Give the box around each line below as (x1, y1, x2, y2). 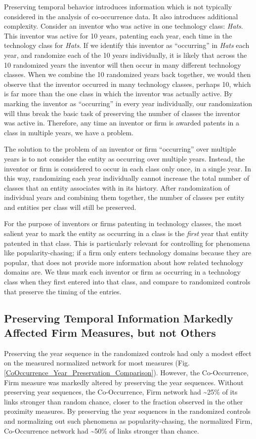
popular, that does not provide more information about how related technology (4, 257, 244, 267)
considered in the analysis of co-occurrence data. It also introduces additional (4, 11, 238, 21)
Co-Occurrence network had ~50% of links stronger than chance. (4, 425, 199, 436)
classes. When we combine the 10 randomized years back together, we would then (4, 69, 251, 80)
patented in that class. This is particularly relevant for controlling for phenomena (4, 238, 250, 248)
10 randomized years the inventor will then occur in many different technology (4, 59, 241, 70)
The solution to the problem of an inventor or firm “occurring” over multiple (4, 144, 236, 154)
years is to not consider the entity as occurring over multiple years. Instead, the (4, 153, 245, 163)
